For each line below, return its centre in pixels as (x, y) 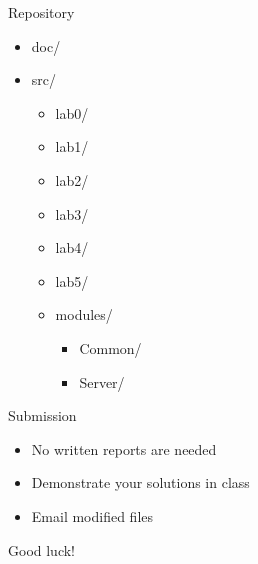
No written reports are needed (124, 448)
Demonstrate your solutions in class (140, 482)
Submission (42, 415)
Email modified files (92, 515)
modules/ (84, 314)
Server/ (102, 381)
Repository (41, 12)
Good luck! (42, 549)
